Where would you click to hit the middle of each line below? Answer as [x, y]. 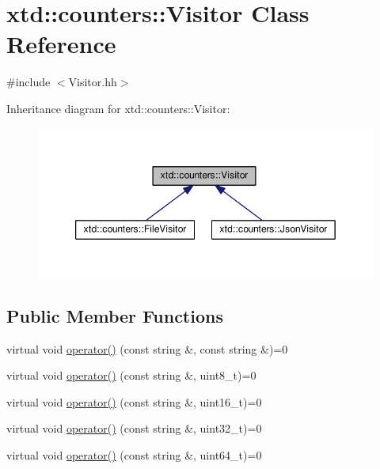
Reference [61, 44]
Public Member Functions [115, 315]
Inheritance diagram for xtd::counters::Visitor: [118, 108]
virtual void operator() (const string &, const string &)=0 [147, 348]
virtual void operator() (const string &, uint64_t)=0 [134, 454]
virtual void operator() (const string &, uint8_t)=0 [131, 375]
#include [28, 82]
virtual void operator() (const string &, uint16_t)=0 [134, 401]
